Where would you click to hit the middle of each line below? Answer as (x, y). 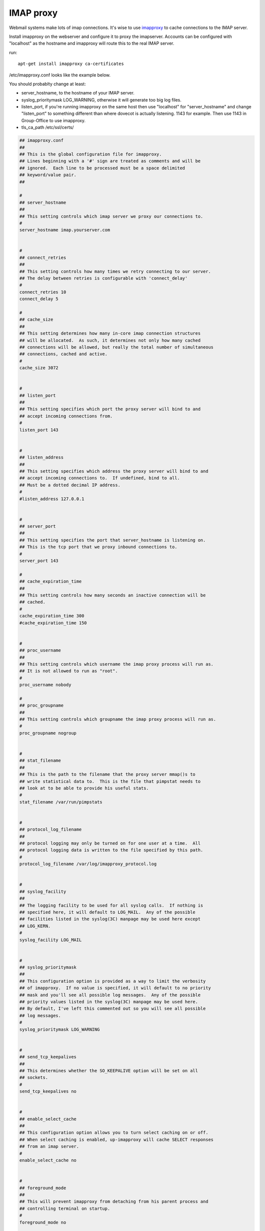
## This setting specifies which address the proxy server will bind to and (114, 471)
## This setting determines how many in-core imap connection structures (110, 333)
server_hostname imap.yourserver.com (65, 230)
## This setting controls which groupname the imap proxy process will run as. (118, 719)
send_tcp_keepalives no (48, 1091)
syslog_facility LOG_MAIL (51, 940)
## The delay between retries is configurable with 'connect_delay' (104, 278)
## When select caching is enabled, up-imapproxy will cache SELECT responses (116, 1139)
